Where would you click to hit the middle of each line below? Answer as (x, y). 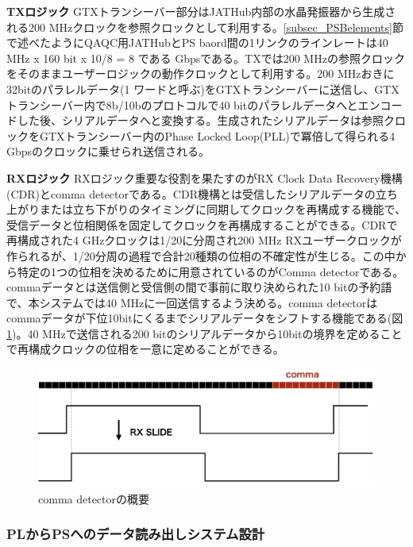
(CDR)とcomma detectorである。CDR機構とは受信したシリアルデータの (191, 193)
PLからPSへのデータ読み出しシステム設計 (136, 534)
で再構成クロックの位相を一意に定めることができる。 (145, 349)
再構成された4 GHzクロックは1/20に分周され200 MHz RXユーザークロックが (204, 240)
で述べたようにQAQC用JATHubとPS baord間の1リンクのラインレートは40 (197, 42)
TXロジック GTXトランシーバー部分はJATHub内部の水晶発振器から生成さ (201, 11)
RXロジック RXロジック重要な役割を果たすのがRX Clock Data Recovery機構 (205, 177)
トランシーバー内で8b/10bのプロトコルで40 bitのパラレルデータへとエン (193, 104)
